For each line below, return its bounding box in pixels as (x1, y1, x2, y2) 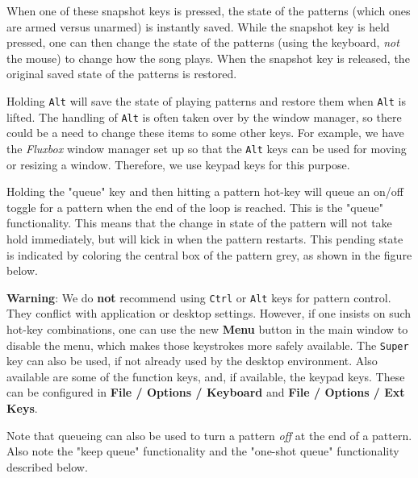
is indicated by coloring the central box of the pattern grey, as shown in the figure (6, 246, 412, 263)
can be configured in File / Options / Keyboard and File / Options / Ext (6, 384, 405, 401)
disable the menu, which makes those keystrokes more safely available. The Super (6, 336, 409, 353)
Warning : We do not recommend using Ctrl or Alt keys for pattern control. (6, 289, 391, 306)
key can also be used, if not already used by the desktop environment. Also (6, 352, 378, 369)
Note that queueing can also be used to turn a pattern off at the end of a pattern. (6, 426, 412, 443)
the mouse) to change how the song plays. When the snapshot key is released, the (6, 49, 410, 66)
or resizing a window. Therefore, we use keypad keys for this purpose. (6, 156, 350, 172)
